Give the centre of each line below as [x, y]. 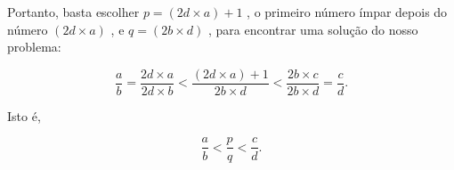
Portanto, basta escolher [73, 12]
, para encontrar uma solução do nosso [313, 29]
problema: [34, 47]
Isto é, [24, 115]
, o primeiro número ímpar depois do [347, 12]
